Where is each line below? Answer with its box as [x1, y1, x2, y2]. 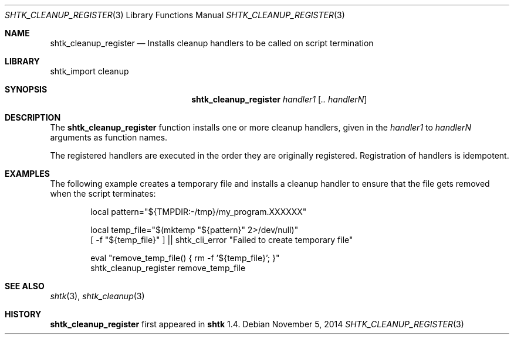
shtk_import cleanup [50, 66, 129, 76]
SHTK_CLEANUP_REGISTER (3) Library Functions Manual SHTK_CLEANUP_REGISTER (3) [5, 10, 345, 20]
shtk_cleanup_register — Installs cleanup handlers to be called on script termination [50, 38, 374, 48]
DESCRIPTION [5, 112, 61, 122]
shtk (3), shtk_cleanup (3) [50, 291, 145, 301]
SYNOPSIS [5, 84, 48, 94]
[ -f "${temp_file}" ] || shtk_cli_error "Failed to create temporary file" [90, 235, 353, 245]
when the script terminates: [50, 189, 156, 198]
